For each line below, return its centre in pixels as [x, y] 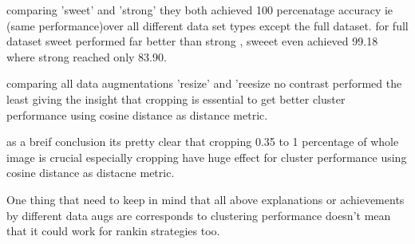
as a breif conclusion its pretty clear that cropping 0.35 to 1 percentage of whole [203, 142]
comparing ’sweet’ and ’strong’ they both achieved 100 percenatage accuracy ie [200, 10]
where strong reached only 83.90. [87, 56]
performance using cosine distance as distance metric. [137, 114]
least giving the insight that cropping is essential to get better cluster [176, 98]
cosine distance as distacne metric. [91, 173]
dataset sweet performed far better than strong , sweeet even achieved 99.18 [192, 41]
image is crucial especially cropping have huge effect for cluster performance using [207, 157]
